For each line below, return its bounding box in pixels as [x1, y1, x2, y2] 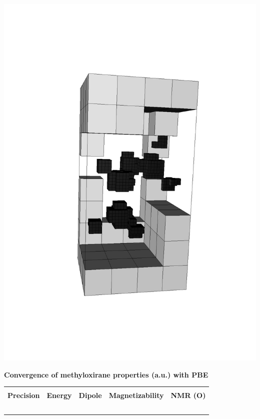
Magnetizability [108, 390, 164, 400]
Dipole [78, 390, 102, 400]
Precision [7, 390, 40, 400]
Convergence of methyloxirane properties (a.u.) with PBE [4, 369, 208, 379]
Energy [46, 390, 72, 400]
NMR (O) [170, 390, 206, 400]
